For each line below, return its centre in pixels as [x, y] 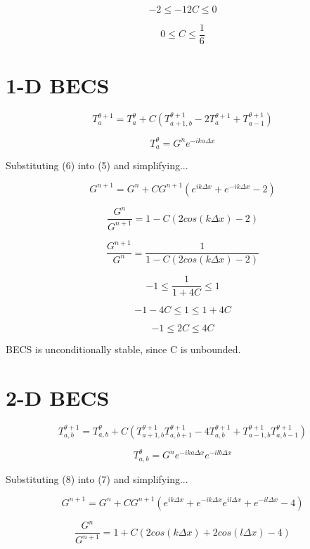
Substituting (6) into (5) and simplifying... [97, 165]
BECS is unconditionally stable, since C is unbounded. [123, 349]
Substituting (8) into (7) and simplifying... [97, 478]
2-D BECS [58, 398]
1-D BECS [58, 85]
